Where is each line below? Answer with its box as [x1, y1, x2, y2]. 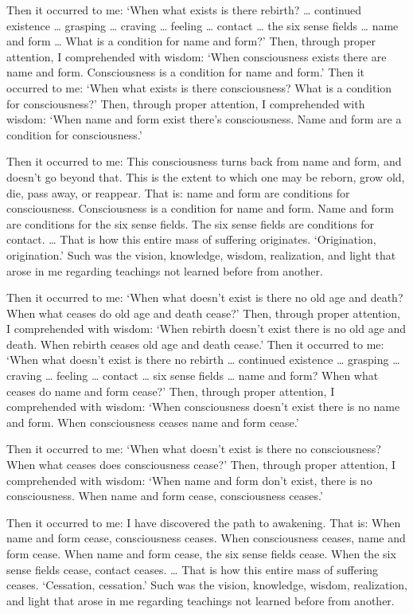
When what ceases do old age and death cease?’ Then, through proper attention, [6, 304, 401, 321]
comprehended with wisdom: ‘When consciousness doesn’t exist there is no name [6, 398, 400, 415]
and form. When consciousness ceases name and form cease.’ [6, 413, 299, 430]
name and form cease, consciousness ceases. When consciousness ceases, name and [6, 530, 406, 546]
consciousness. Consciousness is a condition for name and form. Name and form [6, 200, 394, 217]
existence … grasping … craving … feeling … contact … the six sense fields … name [6, 17, 399, 33]
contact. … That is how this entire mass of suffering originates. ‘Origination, [6, 231, 376, 248]
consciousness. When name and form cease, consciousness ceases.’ [6, 487, 323, 504]
